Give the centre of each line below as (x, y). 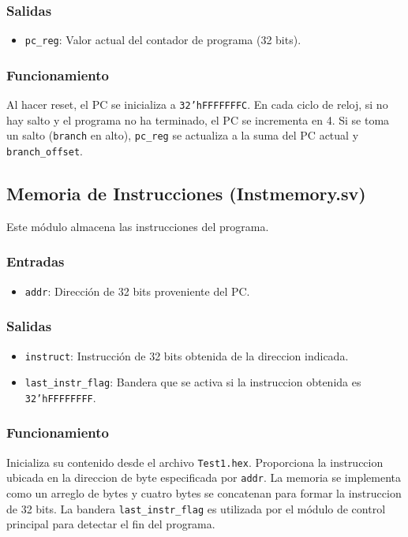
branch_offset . (45, 151)
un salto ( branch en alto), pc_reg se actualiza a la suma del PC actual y (183, 135)
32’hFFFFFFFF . (60, 397)
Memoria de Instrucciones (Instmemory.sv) (186, 194)
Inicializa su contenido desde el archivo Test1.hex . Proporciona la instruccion (195, 462)
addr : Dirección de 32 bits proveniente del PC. (137, 291)
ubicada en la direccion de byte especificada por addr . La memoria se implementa (204, 477)
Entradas (36, 261)
